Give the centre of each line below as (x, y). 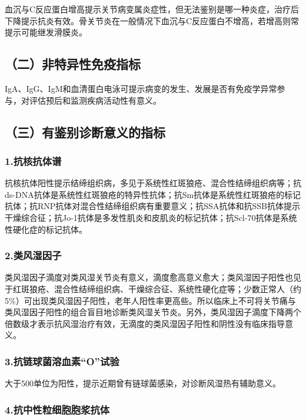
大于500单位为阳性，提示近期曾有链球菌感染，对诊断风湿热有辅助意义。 (143, 383)
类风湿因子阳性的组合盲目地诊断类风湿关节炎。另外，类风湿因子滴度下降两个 (153, 312)
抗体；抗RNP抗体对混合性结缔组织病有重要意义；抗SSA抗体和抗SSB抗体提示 (152, 206)
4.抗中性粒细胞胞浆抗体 (57, 409)
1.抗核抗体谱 (33, 161)
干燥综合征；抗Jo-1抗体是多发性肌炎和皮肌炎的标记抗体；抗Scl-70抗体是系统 (151, 217)
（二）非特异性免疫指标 (73, 64)
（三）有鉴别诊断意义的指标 (85, 132)
